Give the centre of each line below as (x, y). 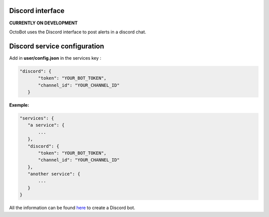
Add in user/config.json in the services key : (55, 58)
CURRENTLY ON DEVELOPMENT (44, 23)
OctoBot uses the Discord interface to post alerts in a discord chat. (78, 32)
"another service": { (54, 174)
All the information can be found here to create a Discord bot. (72, 208)
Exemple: (19, 105)
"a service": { (46, 125)
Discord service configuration (57, 46)
